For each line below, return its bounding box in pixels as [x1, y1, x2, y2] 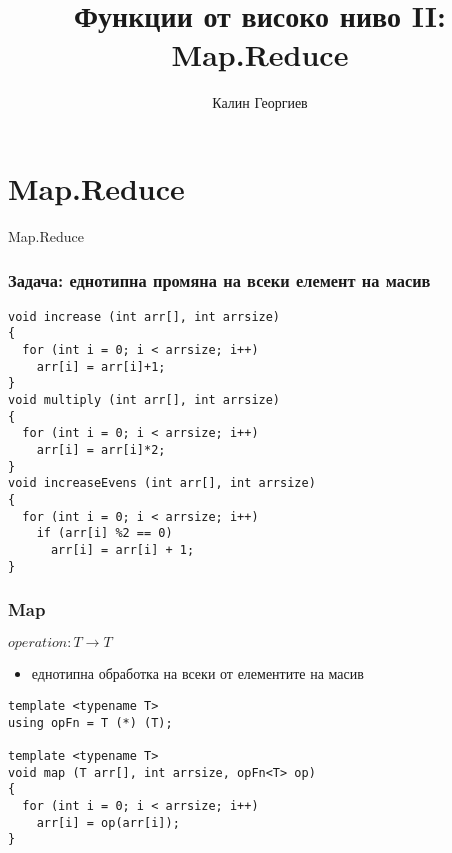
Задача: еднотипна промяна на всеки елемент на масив [8, 268, 431, 293]
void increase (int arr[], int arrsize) [8, 309, 281, 324]
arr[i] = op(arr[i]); [36, 815, 180, 830]
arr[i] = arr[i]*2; [36, 442, 166, 457]
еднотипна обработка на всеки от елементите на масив [31, 663, 364, 684]
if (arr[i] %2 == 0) [36, 526, 173, 541]
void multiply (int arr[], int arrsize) [8, 392, 281, 407]
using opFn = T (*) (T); [8, 715, 173, 730]
